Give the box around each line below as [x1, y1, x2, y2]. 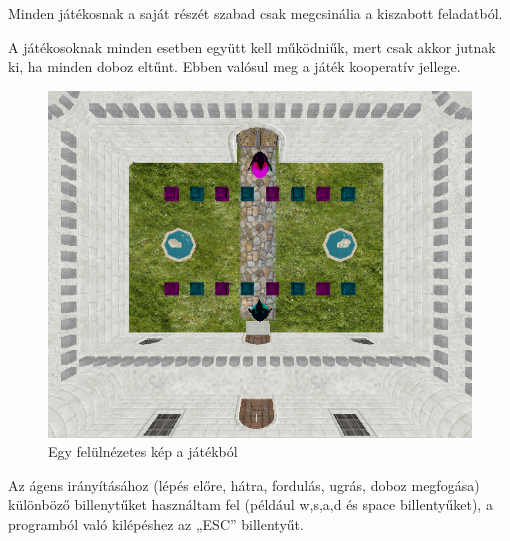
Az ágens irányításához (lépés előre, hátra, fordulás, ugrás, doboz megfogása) [8, 474, 480, 495]
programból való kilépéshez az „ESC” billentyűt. [8, 514, 304, 535]
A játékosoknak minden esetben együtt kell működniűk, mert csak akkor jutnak [8, 36, 496, 57]
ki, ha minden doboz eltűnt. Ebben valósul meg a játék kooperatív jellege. [8, 56, 461, 77]
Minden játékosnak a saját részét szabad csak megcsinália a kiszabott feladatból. [8, 3, 503, 23]
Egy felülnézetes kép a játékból [48, 441, 238, 462]
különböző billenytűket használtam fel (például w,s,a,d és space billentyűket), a [8, 494, 493, 515]
